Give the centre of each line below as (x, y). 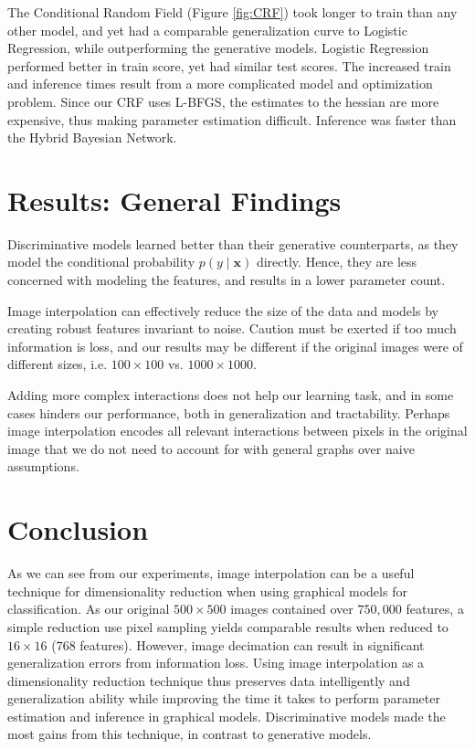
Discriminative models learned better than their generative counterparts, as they (233, 243)
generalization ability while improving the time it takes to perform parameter (224, 698)
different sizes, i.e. (58, 364)
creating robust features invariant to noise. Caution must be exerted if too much (232, 328)
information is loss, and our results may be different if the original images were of (235, 346)
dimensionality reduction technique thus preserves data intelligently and (209, 680)
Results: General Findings (174, 200)
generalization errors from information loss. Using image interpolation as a (216, 663)
